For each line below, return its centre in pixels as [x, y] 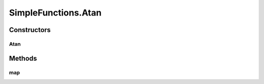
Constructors [30, 30]
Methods [23, 58]
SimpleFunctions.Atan [55, 13]
